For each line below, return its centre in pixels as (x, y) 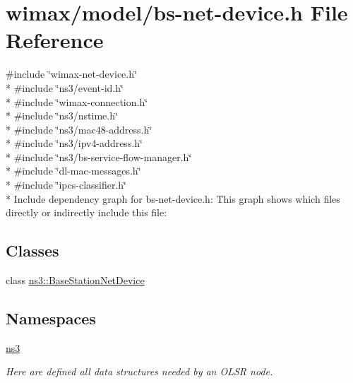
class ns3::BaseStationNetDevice (75, 280)
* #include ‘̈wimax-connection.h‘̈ (77, 101)
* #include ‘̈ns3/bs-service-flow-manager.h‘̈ (99, 157)
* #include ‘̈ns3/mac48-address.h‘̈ (79, 129)
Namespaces (51, 318)
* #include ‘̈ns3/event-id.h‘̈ (65, 87)
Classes (32, 251)
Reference (55, 40)
